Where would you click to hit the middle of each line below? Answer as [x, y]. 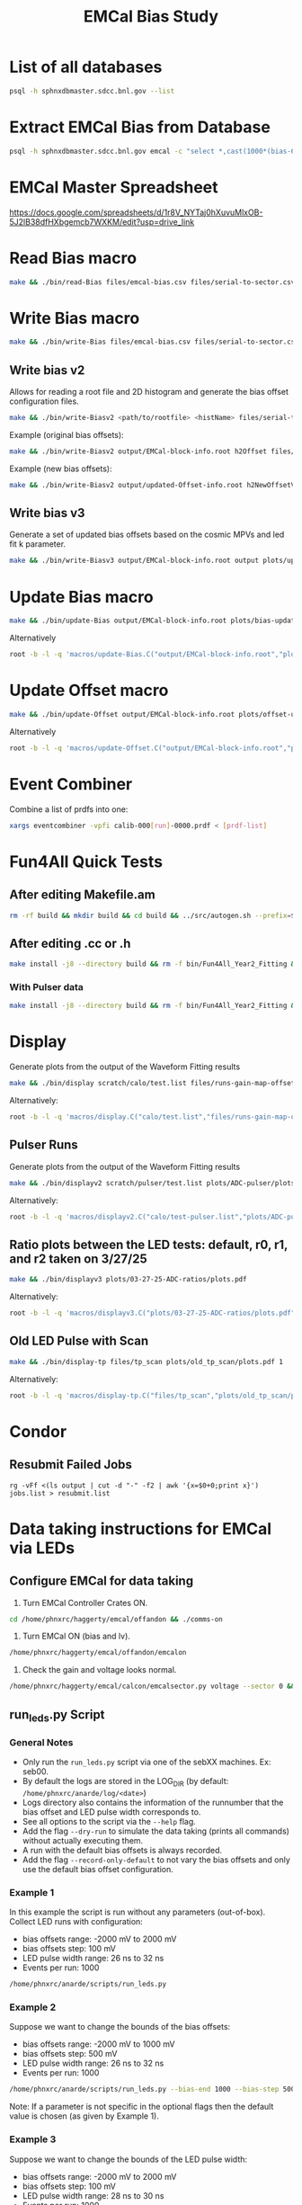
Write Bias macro [75, 318]
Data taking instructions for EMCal [141, 1528]
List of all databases [86, 67]
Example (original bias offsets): [67, 434]
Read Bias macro [73, 258]
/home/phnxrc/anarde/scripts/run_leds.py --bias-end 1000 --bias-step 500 [152, 2089]
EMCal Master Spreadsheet [114, 187]
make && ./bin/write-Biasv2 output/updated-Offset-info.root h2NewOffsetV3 [154, 485]
